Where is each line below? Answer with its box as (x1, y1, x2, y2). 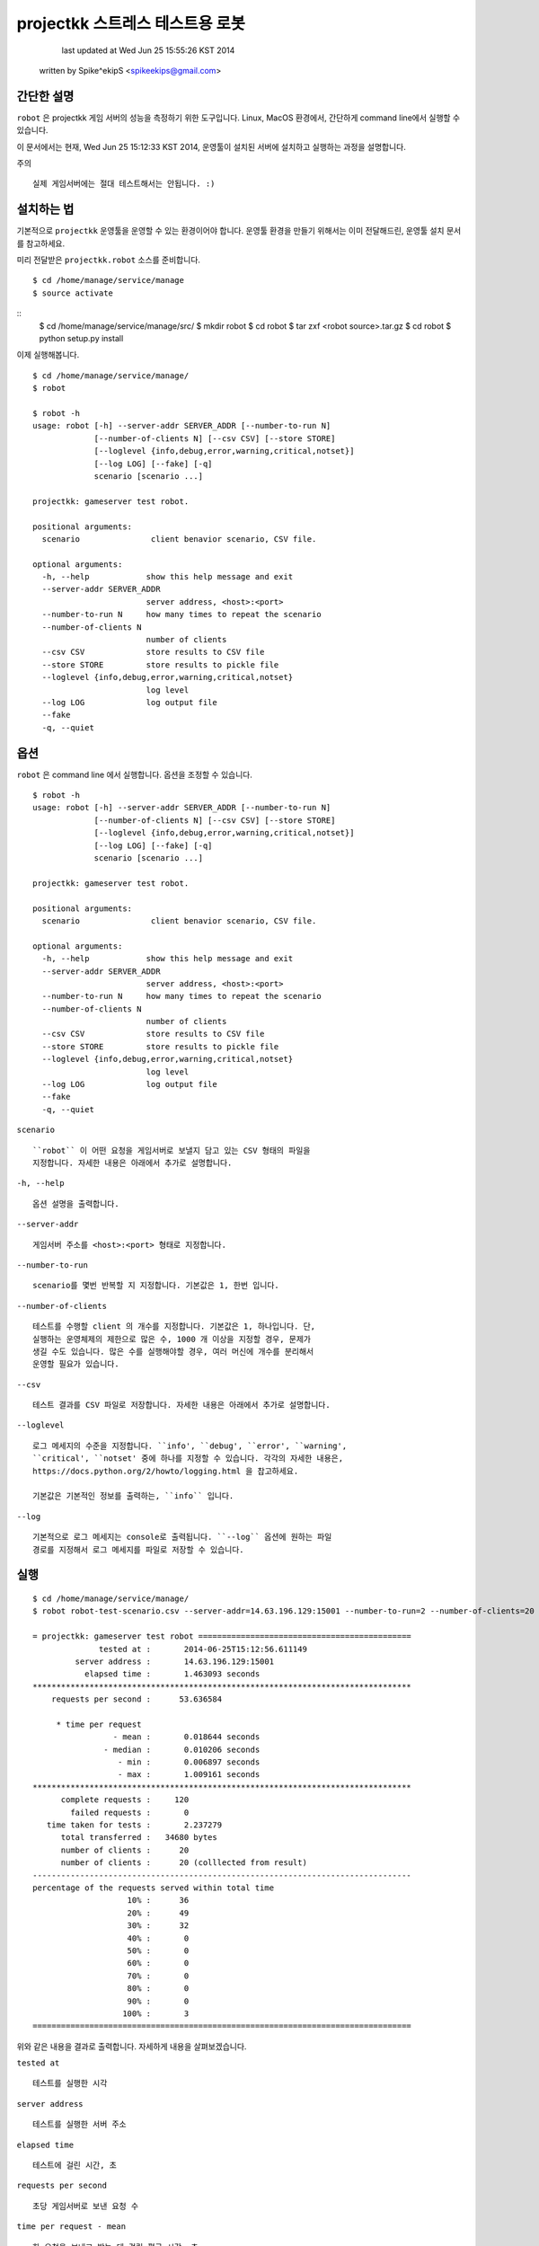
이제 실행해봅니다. (16, 349, 80, 360)
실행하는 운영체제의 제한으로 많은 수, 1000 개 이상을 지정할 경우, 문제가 (32, 1334, 312, 1344)
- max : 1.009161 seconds (117, 1770, 261, 1780)
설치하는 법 (16, 202, 75, 217)
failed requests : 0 (70, 1807, 190, 1817)
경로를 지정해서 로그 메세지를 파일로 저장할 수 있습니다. (32, 1544, 244, 1554)
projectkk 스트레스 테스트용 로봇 (16, 13, 246, 33)
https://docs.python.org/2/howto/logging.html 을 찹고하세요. (32, 1465, 299, 1476)
